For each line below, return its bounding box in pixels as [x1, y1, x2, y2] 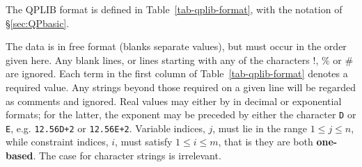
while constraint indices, [6, 134, 109, 149]
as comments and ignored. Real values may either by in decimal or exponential [6, 93, 342, 108]
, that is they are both [218, 134, 313, 149]
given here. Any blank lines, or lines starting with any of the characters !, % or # [6, 52, 354, 67]
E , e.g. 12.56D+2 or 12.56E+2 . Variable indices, [6, 120, 205, 135]
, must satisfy [115, 134, 173, 149]
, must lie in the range [212, 120, 308, 135]
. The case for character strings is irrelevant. [33, 148, 221, 163]
